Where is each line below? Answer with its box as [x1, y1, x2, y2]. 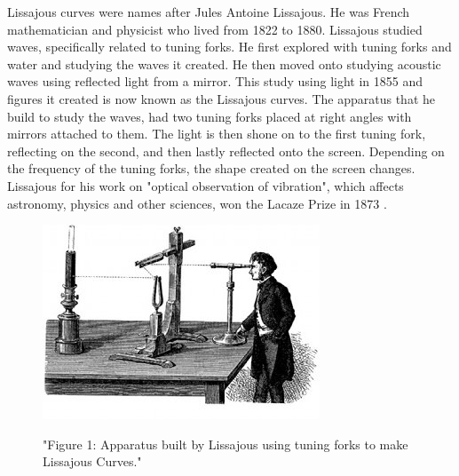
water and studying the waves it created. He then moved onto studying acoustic [7, 54, 441, 73]
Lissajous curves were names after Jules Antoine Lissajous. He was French [7, 3, 410, 20]
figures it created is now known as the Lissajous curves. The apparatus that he [7, 89, 435, 107]
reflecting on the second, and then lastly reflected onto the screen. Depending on [7, 141, 445, 160]
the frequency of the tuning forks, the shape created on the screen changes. [7, 159, 415, 178]
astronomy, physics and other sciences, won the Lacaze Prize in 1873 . [7, 194, 387, 212]
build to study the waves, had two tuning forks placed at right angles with [7, 107, 412, 125]
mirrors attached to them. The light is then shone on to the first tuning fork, [7, 124, 426, 143]
